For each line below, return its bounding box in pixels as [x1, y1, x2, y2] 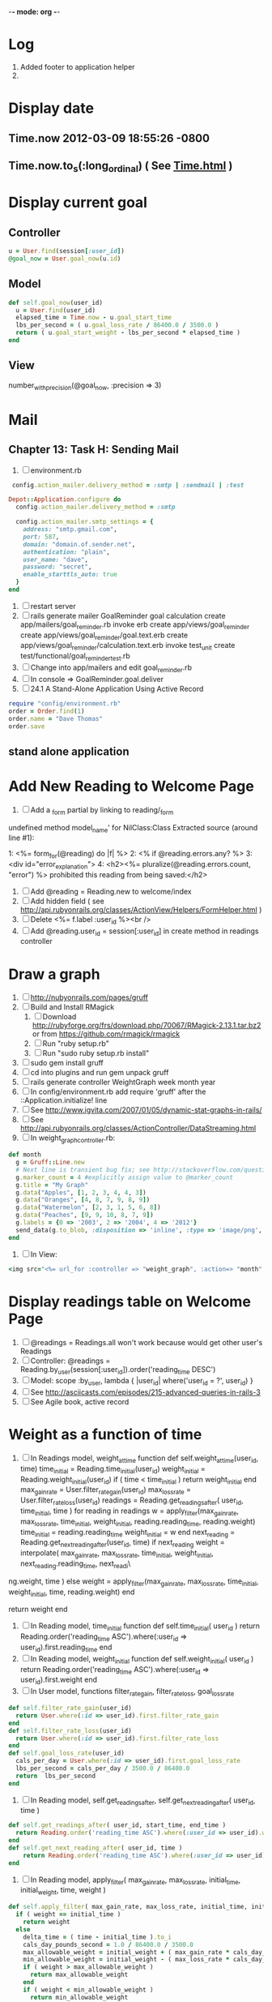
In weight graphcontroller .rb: [30, 1133, 116, 1145]
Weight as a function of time [8, 1425, 202, 1444]
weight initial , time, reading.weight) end [8, 1587, 135, 1598]
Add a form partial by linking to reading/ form [30, 804, 174, 817]
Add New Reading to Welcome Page [8, 777, 255, 795]
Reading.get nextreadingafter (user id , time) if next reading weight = [19, 1537, 225, 1550]
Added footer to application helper [19, 62, 135, 71]
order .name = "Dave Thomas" [8, 714, 104, 722]
